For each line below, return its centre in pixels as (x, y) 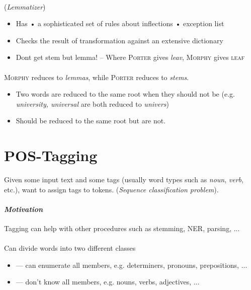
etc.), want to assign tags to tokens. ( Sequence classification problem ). (111, 189)
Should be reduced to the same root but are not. (91, 121)
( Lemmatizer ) (25, 6)
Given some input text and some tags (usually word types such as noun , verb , (124, 179)
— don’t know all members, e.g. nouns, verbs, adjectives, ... (108, 282)
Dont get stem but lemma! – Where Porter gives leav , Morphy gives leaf (130, 57)
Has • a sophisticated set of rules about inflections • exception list (120, 23)
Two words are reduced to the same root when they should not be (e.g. (125, 94)
